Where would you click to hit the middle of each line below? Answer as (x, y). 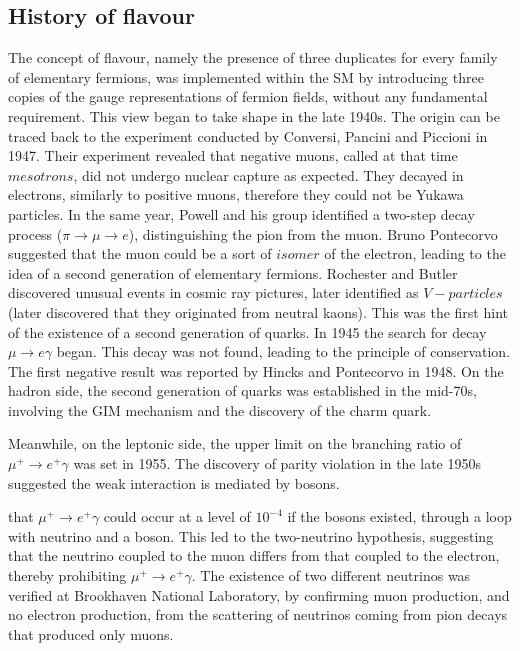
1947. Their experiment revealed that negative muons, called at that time (233, 155)
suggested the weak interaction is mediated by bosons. (174, 482)
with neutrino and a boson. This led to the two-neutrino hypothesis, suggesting (251, 535)
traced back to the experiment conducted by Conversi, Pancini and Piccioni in (248, 135)
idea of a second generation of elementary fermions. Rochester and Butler (233, 272)
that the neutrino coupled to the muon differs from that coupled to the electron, (254, 555)
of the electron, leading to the (415, 253)
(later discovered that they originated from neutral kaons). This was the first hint (258, 311)
